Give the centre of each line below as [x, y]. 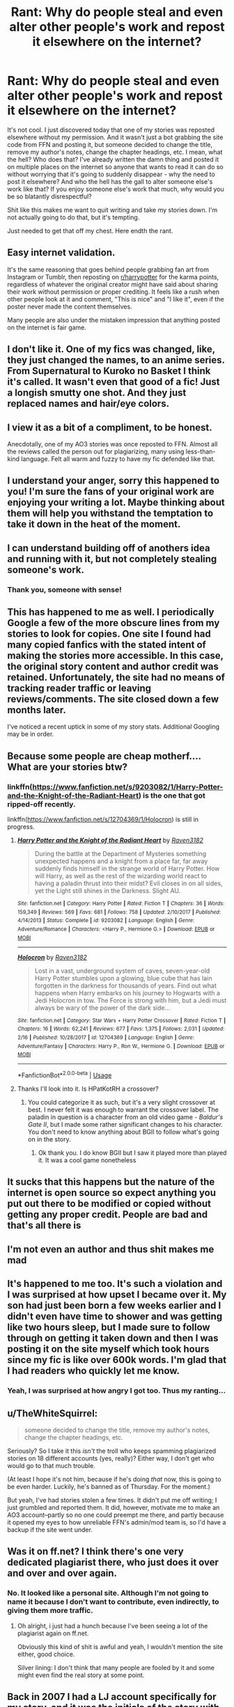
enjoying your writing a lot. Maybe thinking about [116, 502]
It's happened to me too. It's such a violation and [115, 1284]
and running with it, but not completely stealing [112, 559]
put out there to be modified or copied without [109, 1204]
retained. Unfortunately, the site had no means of [116, 677]
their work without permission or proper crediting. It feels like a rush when [114, 291]
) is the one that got [172, 795]
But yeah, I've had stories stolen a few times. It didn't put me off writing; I [112, 1500]
